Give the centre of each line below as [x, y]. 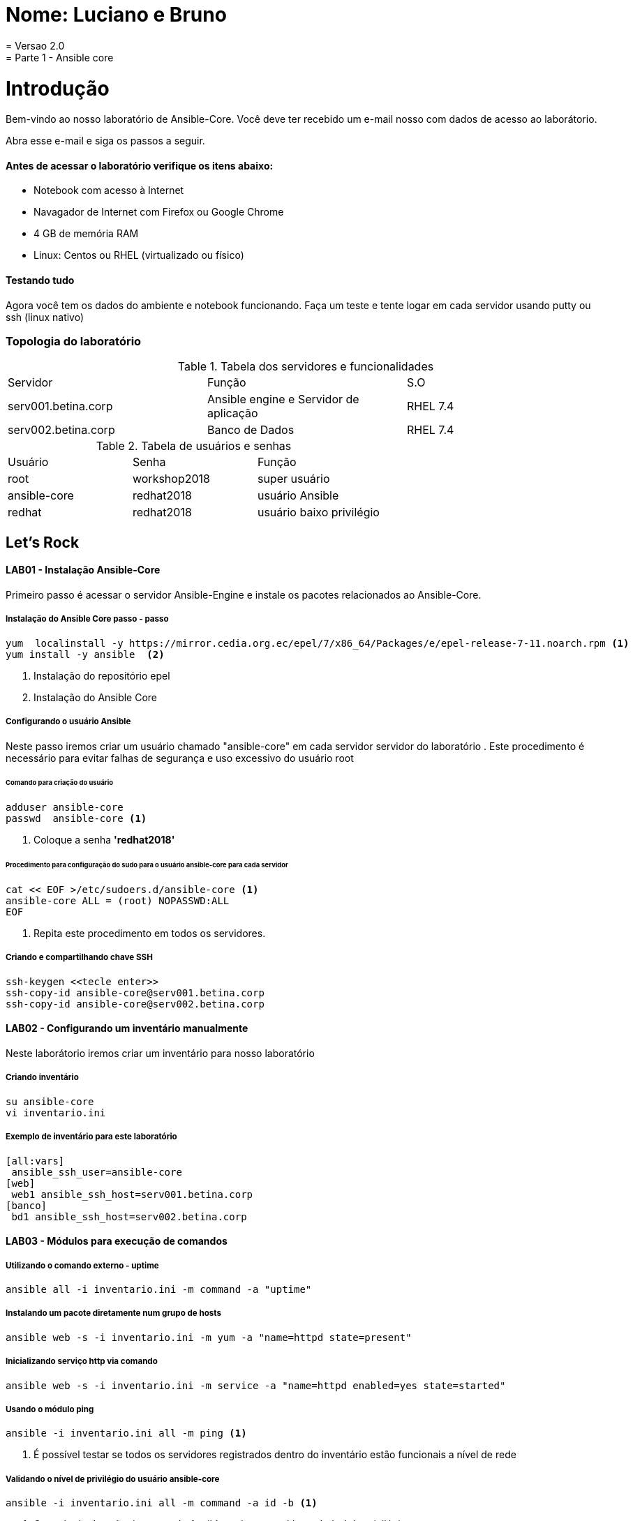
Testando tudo [40, 280]
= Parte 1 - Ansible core [60, 57]
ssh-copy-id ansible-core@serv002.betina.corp [135, 1004]
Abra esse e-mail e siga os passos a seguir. [105, 141]
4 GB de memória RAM [86, 234]
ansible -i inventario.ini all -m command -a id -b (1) [162, 1503]
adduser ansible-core [65, 808]
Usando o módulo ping [50, 1409]
